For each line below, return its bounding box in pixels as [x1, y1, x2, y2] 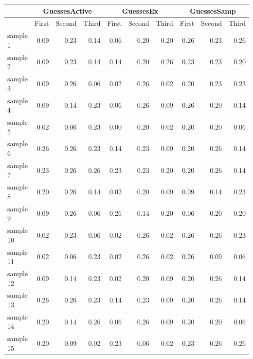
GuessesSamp [190, 5, 236, 16]
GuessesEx [122, 5, 159, 16]
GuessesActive [43, 5, 92, 16]
